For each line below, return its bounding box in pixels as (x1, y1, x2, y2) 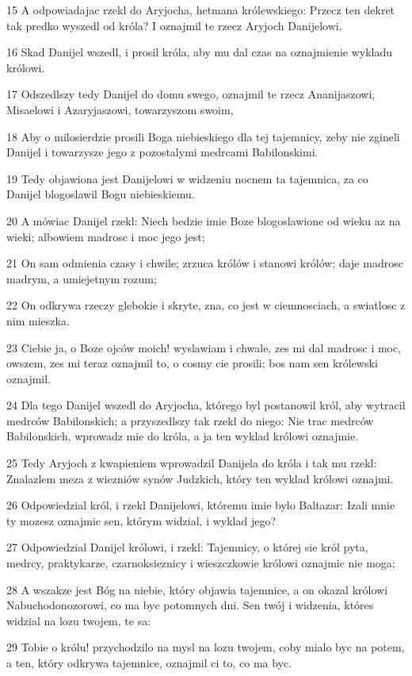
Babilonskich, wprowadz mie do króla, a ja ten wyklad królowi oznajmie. (6, 428, 359, 444)
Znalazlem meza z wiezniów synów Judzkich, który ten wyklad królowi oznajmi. (6, 470, 394, 486)
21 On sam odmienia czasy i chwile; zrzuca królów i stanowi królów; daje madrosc (6, 255, 403, 271)
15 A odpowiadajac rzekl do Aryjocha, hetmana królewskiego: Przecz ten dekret (6, 2, 395, 17)
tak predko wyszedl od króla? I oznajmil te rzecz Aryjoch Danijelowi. (6, 17, 342, 33)
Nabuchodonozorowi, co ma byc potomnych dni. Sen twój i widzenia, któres (6, 597, 374, 613)
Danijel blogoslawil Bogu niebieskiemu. (6, 186, 195, 202)
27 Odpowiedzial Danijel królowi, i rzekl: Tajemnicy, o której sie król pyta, (6, 539, 368, 555)
